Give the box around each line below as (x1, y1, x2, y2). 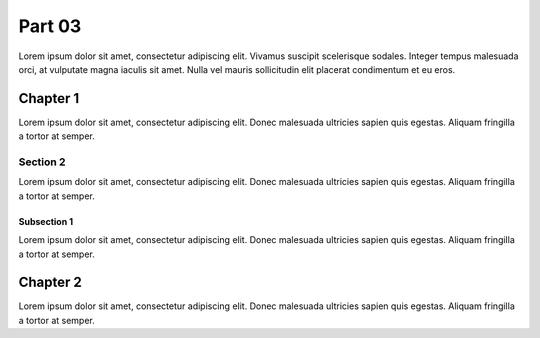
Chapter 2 (18, 274, 82, 291)
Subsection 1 (18, 215, 74, 227)
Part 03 (18, 15, 82, 37)
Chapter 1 (18, 90, 80, 107)
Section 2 (18, 155, 66, 169)
